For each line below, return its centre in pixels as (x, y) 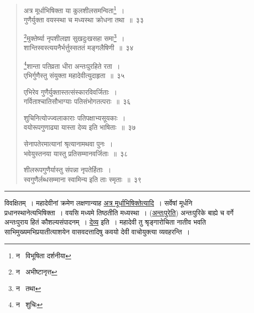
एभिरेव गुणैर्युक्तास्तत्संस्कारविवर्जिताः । (70, 92)
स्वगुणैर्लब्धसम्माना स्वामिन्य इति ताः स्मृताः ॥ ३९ (83, 179)
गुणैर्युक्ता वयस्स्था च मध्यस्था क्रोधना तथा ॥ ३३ (84, 20)
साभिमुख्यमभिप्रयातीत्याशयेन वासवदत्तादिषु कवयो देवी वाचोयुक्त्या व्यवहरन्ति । (97, 232)
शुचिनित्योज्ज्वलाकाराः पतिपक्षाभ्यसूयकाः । (75, 117)
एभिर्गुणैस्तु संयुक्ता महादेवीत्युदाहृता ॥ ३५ (74, 75)
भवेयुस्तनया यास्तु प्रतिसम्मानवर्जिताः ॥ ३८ (76, 153)
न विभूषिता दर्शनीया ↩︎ (43, 255)
